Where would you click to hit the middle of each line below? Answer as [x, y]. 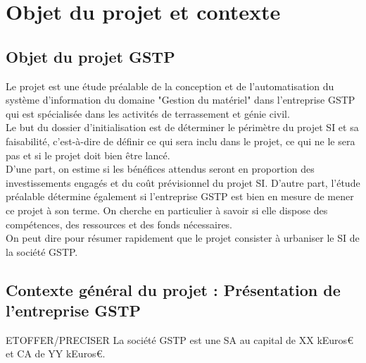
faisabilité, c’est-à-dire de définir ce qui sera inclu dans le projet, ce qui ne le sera [181, 141]
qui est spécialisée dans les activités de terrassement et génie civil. [148, 113]
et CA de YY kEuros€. [56, 353]
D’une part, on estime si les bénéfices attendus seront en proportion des [160, 169]
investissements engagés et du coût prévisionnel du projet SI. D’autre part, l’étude [183, 182]
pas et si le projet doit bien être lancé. [88, 155]
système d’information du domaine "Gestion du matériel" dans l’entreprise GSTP [181, 100]
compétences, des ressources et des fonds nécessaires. [119, 224]
